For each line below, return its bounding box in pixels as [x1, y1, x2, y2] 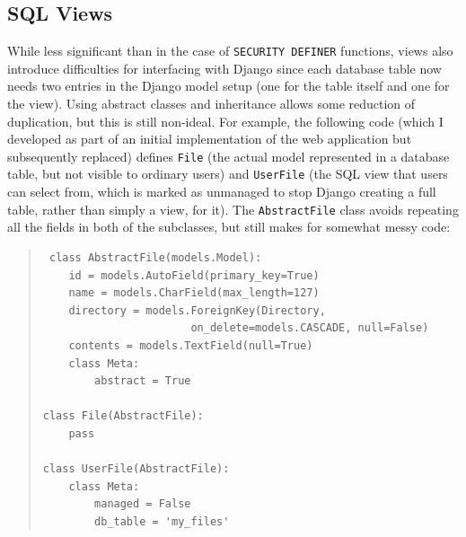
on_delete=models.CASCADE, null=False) [190, 321, 429, 335]
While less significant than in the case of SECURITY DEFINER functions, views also [7, 41, 453, 60]
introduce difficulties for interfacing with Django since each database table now [7, 58, 442, 77]
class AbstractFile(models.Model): [48, 251, 262, 264]
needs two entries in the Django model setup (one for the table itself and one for [7, 76, 450, 95]
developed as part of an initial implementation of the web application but [7, 129, 412, 148]
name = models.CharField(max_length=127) [68, 286, 320, 300]
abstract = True [94, 374, 191, 388]
